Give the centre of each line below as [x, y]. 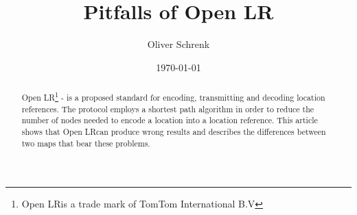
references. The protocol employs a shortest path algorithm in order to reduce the [168, 109]
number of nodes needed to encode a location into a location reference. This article [170, 120]
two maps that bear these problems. [86, 143]
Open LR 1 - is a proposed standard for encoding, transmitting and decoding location [173, 97]
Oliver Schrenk [178, 44]
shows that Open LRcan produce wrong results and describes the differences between [174, 132]
